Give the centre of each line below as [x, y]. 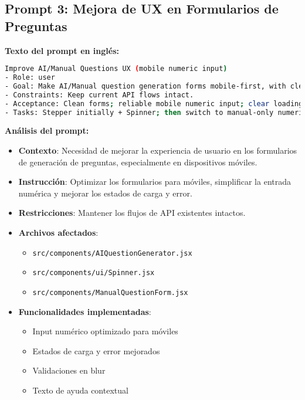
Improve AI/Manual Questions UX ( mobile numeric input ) [116, 69]
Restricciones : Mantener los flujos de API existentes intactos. [132, 213]
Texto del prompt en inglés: [62, 50]
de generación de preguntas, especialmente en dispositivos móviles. [138, 162]
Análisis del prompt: [47, 130]
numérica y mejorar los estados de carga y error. [105, 193]
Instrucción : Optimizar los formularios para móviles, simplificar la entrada [155, 182]
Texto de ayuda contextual [80, 390]
